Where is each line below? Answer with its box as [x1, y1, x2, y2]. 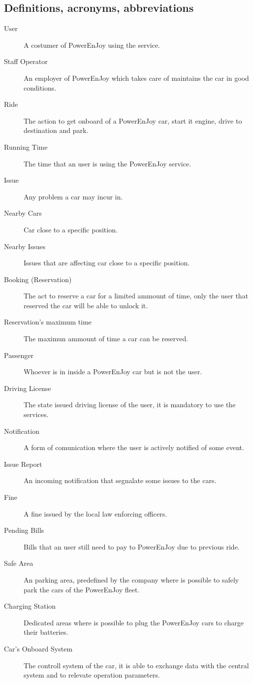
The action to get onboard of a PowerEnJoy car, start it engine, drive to [24, 115, 242, 126]
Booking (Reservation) [4, 274, 72, 284]
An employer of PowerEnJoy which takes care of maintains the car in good [24, 72, 249, 83]
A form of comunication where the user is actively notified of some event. [24, 442, 244, 453]
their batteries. [24, 627, 68, 637]
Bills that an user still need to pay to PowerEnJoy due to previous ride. [24, 541, 240, 552]
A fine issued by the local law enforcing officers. [24, 508, 167, 519]
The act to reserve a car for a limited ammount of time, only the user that [24, 291, 249, 301]
